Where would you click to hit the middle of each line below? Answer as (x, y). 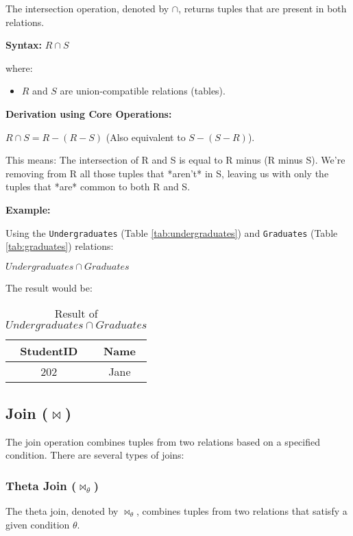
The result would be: (49, 287)
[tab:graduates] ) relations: (60, 246)
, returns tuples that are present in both (263, 8)
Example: (28, 209)
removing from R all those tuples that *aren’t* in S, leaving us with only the (167, 173)
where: (19, 67)
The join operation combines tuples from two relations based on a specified (163, 441)
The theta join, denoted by (62, 510)
